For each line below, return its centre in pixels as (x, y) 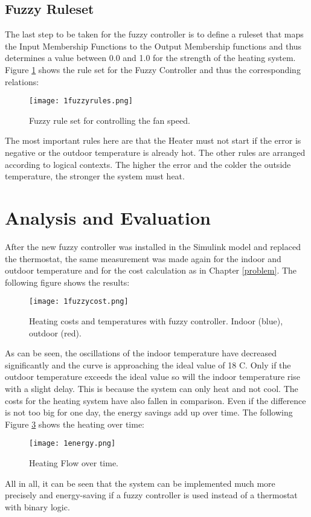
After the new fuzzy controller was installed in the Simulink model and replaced (153, 246)
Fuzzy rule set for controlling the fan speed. (110, 120)
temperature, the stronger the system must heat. (95, 176)
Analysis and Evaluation (108, 217)
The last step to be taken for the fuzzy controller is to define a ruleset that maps (154, 34)
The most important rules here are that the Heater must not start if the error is (153, 140)
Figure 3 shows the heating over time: (75, 424)
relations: (22, 81)
